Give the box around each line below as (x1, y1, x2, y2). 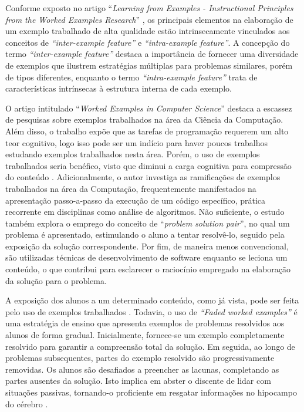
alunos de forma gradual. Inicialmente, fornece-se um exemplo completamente (5, 329, 285, 341)
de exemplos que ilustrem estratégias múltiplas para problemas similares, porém (5, 59, 293, 71)
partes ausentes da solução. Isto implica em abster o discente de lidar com (5, 374, 271, 387)
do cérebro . (5, 397, 48, 410)
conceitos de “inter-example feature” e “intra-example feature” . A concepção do (5, 36, 290, 48)
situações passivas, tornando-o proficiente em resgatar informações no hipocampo (5, 386, 297, 398)
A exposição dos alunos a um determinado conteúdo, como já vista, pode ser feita (5, 294, 299, 306)
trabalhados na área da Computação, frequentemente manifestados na (5, 182, 256, 194)
